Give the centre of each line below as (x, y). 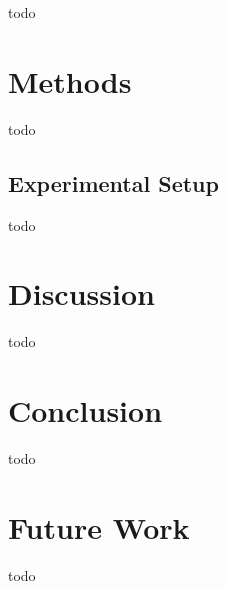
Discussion (81, 293)
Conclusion (85, 410)
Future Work (99, 526)
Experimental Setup (113, 182)
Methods (70, 80)
